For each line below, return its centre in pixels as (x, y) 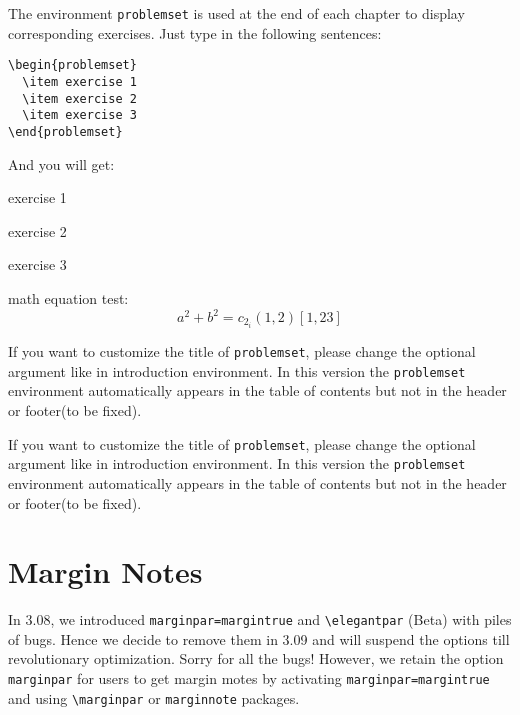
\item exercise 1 (79, 81)
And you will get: (61, 163)
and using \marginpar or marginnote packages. (154, 697)
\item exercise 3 (79, 115)
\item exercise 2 (79, 98)
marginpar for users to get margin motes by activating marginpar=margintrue (249, 678)
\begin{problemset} (72, 65)
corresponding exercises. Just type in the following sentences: (195, 32)
